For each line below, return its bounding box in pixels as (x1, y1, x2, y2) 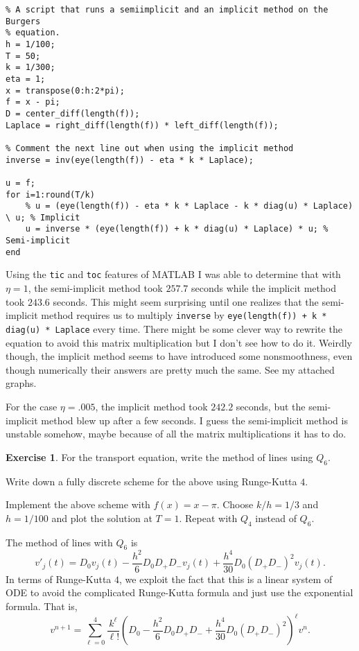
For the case (6, 399, 58, 413)
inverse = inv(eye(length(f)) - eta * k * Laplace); (6, 155, 254, 165)
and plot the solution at (51, 510, 152, 525)
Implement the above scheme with (6, 497, 150, 512)
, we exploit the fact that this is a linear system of (119, 571, 333, 586)
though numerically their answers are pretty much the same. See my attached (6, 362, 335, 376)
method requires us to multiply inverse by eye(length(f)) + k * (41, 308, 327, 322)
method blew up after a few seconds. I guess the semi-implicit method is (41, 413, 348, 427)
